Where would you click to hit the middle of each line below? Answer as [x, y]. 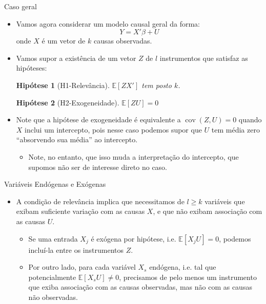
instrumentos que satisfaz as [204, 58]
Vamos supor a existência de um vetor [76, 58]
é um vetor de [64, 41]
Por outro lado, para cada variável [82, 267]
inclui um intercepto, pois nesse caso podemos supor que [113, 129]
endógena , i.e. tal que [183, 267]
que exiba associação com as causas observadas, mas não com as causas [140, 287]
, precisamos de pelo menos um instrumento [188, 277]
